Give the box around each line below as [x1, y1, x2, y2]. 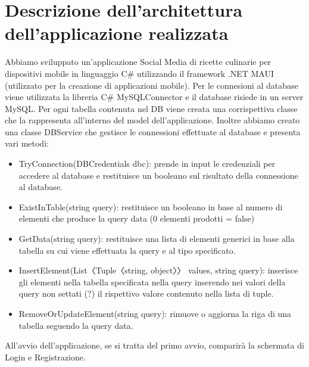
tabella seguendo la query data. [18, 319, 133, 331]
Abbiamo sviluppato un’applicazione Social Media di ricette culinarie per [5, 55, 271, 68]
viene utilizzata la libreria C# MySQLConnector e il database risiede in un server [5, 91, 304, 103]
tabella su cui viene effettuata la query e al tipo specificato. [18, 244, 236, 256]
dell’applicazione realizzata [5, 21, 229, 45]
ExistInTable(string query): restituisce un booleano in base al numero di [18, 200, 283, 213]
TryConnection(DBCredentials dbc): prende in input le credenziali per [18, 157, 276, 170]
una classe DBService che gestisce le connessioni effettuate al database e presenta [5, 125, 301, 138]
